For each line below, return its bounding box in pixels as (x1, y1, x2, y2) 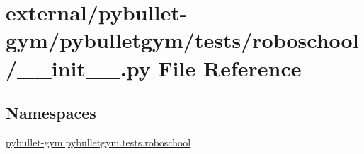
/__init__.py (6, 53, 151, 82)
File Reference (158, 53, 302, 82)
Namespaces (6, 102, 96, 124)
